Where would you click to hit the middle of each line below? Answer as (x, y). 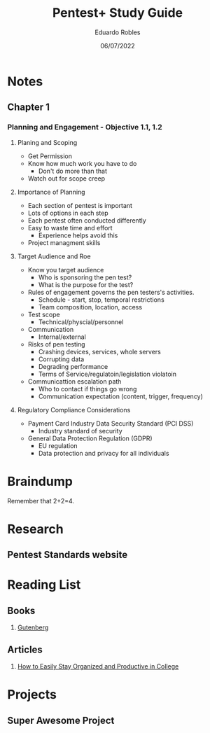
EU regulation (58, 445)
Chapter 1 (29, 107)
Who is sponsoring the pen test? (85, 277)
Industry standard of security (80, 431)
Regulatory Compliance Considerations (74, 410)
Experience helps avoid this (78, 235)
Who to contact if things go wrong (87, 389)
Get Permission (50, 156)
